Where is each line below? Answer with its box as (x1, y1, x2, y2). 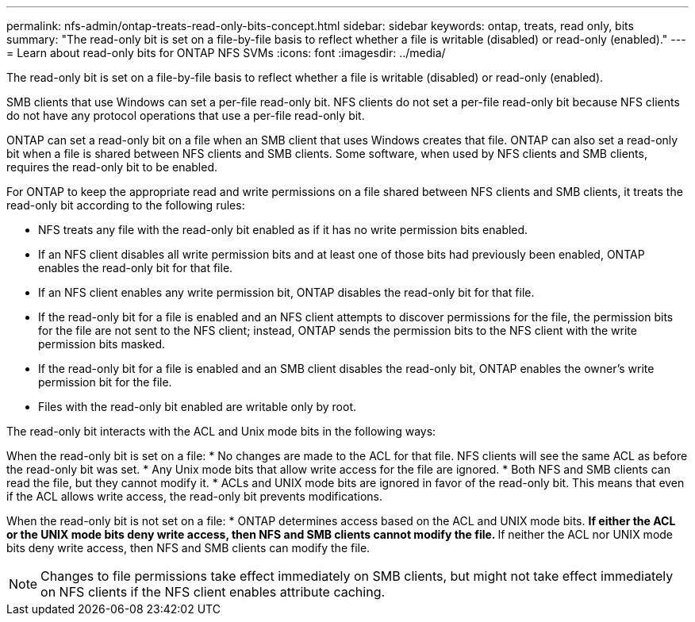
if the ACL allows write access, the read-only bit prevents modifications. (6, 490, 382, 503)
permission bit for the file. (38, 375, 172, 389)
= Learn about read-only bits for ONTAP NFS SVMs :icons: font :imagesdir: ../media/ (6, 46, 446, 60)
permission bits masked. (38, 337, 166, 351)
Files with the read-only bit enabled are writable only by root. (38, 400, 356, 413)
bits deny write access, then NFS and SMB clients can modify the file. (6, 541, 371, 555)
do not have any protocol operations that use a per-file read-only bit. (6, 109, 365, 122)
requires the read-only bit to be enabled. (6, 160, 218, 174)
